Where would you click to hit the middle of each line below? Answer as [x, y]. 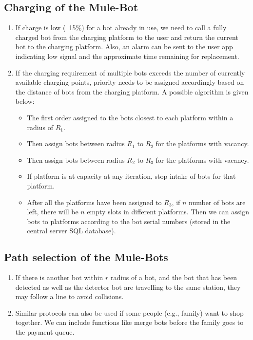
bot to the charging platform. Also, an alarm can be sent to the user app [124, 47]
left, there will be [53, 212]
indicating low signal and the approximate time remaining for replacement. [127, 56]
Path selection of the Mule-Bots [86, 257]
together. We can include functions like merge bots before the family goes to [129, 322]
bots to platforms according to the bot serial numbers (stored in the [129, 221]
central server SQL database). [71, 231]
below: [25, 101]
